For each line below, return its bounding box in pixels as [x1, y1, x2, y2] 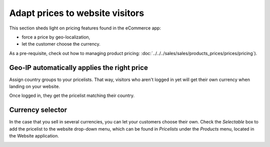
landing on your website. [9, 83, 60, 89]
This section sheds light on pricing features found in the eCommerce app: [9, 25, 161, 31]
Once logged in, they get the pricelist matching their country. [9, 92, 135, 98]
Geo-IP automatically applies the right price [9, 63, 148, 72]
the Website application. [9, 133, 59, 139]
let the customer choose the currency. [21, 41, 100, 47]
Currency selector [9, 105, 67, 114]
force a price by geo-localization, [21, 34, 90, 40]
